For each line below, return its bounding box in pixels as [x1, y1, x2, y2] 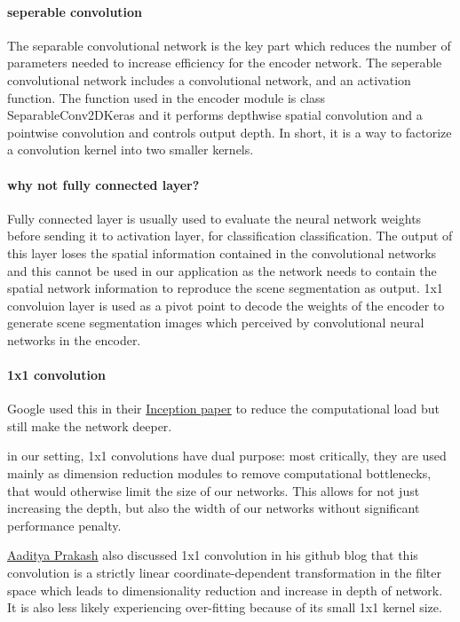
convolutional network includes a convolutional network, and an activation [7, 70, 411, 89]
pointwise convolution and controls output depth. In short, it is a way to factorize [7, 122, 452, 141]
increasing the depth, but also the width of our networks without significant [7, 499, 420, 517]
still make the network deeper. [7, 416, 172, 435]
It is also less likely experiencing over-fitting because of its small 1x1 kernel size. [7, 598, 442, 617]
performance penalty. [7, 516, 122, 534]
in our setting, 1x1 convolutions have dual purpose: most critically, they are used [7, 446, 447, 465]
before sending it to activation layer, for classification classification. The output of [7, 226, 453, 245]
